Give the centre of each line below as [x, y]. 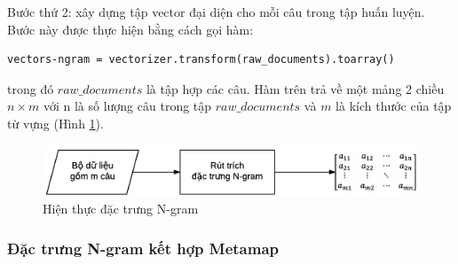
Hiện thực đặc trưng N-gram [121, 209]
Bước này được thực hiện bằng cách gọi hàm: [130, 29]
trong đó [31, 88]
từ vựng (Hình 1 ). [55, 123]
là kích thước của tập [394, 106]
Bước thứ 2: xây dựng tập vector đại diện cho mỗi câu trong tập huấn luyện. [216, 12]
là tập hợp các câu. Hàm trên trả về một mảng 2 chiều [295, 88]
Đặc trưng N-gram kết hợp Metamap [143, 248]
